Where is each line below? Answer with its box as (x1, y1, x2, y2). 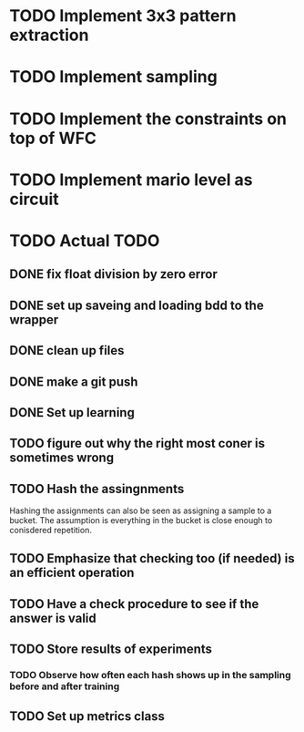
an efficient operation (9, 565, 135, 581)
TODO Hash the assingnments (9, 480, 185, 497)
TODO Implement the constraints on (9, 108, 288, 129)
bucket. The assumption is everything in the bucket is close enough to (9, 515, 273, 526)
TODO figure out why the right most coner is (9, 436, 266, 451)
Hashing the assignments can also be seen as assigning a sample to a (9, 505, 272, 516)
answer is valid (9, 610, 97, 625)
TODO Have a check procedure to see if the (9, 596, 259, 612)
